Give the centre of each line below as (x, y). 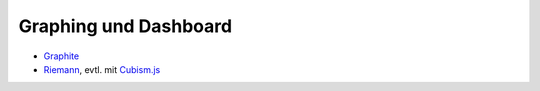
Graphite (61, 56)
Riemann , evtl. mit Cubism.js (102, 69)
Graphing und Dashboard (125, 26)
